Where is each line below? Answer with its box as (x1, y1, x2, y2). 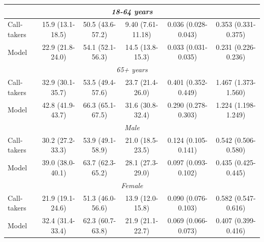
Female (121, 179, 143, 190)
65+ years (116, 64, 148, 75)
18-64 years (111, 6, 153, 16)
